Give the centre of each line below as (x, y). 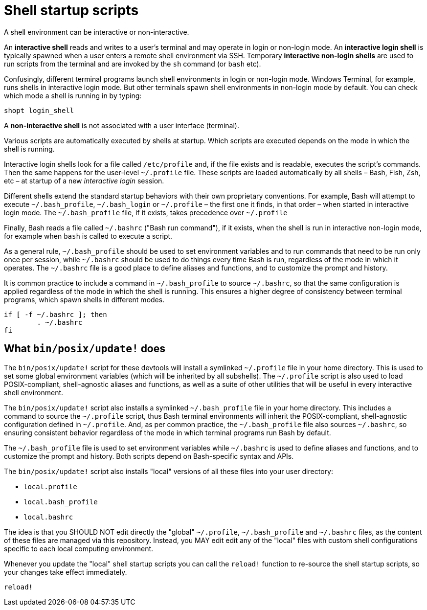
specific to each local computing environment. (79, 548)
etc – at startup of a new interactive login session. (84, 181)
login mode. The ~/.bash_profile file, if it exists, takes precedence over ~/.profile (146, 212)
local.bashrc (48, 517)
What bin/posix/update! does (85, 349)
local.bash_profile (61, 502)
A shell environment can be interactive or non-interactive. (97, 32)
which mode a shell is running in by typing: (73, 95)
